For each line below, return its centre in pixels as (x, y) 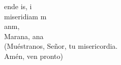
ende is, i (18, 6)
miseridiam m (25, 16)
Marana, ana (24, 36)
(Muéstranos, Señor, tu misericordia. (61, 46)
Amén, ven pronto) (34, 56)
